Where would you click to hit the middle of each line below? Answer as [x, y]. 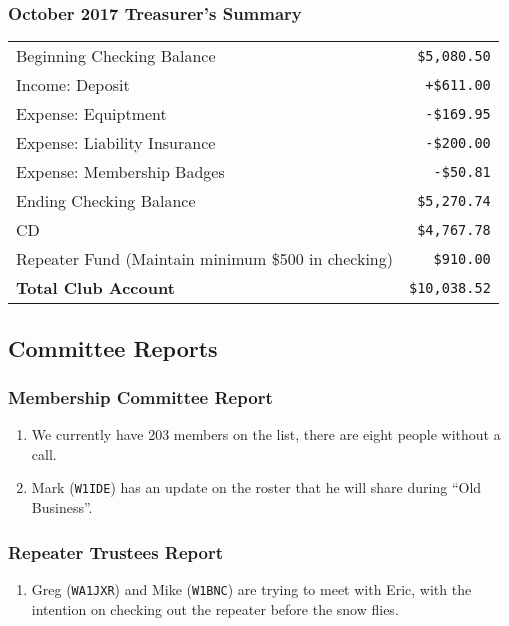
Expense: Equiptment [91, 114]
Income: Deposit [73, 85]
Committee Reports [113, 347]
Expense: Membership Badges [120, 172]
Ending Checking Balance [106, 201]
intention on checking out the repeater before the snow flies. [215, 608]
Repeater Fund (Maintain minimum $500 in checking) [204, 259]
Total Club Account [95, 288]
